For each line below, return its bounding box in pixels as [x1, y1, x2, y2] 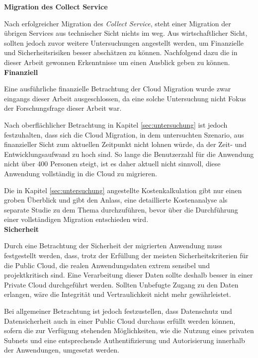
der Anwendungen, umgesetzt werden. [4, 345, 119, 355]
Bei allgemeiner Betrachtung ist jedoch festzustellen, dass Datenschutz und [4, 306, 232, 316]
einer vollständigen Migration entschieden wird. [4, 214, 149, 224]
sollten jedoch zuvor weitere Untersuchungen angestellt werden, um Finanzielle [4, 37, 244, 48]
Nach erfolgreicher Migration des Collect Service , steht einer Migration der [4, 18, 231, 28]
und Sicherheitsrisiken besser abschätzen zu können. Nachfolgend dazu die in [4, 47, 238, 58]
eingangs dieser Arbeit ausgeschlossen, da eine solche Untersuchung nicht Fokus [4, 93, 246, 103]
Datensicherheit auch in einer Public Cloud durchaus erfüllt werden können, [4, 315, 236, 326]
